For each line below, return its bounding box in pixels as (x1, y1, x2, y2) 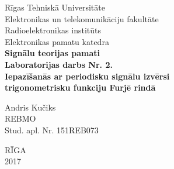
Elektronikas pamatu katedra (5, 35, 109, 47)
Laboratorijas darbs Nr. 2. (5, 58, 113, 70)
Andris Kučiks (5, 101, 56, 113)
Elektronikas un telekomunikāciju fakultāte (5, 12, 159, 25)
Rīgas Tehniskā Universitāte (5, 1, 105, 13)
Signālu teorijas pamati (5, 47, 100, 59)
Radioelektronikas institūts (5, 24, 101, 36)
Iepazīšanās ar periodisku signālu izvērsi (5, 70, 170, 82)
